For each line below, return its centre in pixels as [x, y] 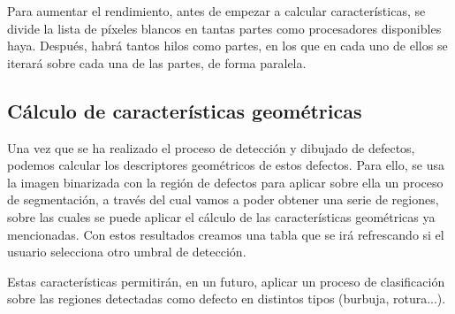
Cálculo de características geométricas [185, 110]
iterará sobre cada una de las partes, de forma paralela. [157, 62]
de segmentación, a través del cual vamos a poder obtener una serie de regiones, [223, 199]
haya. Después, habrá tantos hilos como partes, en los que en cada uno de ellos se [227, 46]
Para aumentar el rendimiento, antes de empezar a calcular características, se [216, 11]
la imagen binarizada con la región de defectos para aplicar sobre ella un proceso [225, 182]
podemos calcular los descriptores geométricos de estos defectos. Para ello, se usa [226, 165]
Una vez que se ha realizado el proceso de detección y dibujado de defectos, [211, 147]
